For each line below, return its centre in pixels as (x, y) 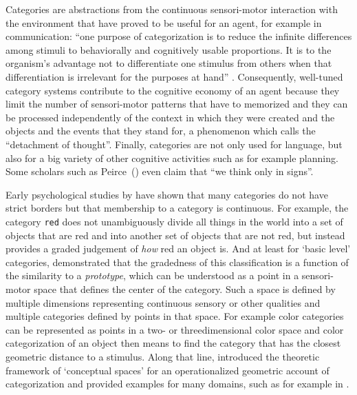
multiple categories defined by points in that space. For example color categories (175, 316)
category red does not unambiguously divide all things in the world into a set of (174, 221)
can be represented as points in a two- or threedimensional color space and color (175, 329)
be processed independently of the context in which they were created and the (170, 117)
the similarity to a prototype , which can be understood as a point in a (152, 275)
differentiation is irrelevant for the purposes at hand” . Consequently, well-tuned (174, 76)
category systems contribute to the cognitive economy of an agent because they (173, 90)
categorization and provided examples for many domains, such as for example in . (177, 384)
